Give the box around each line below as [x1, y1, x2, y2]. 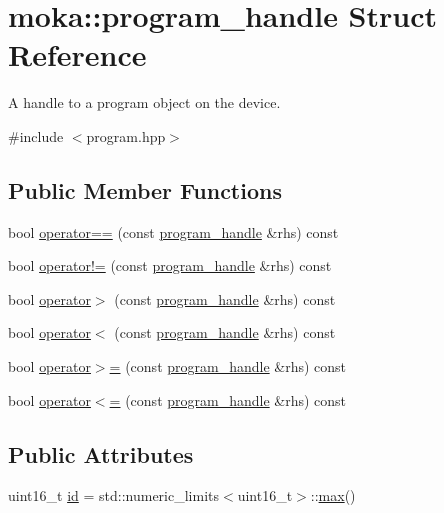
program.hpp [86, 125, 166, 146]
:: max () [310, 485, 356, 506]
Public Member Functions [8, 174, 282, 205]
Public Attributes [8, 438, 194, 469]
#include [8, 125, 64, 146]
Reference [8, 34, 147, 75]
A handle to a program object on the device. [8, 92, 281, 113]
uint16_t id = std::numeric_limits [8, 485, 220, 506]
